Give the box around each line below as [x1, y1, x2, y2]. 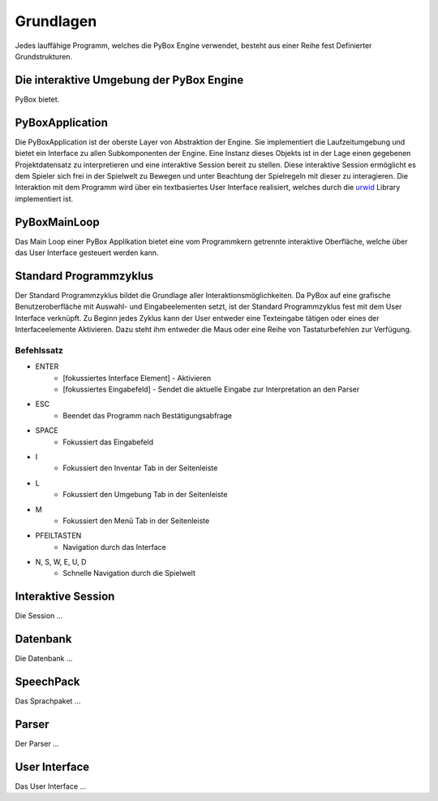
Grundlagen [15, 12, 97, 30]
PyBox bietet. [15, 94, 60, 104]
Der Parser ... [15, 739, 60, 749]
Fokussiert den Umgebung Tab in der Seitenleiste [62, 490, 228, 500]
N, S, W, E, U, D [35, 557, 87, 567]
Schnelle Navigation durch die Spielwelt [62, 569, 196, 578]
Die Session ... [15, 611, 63, 621]
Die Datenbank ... [15, 654, 73, 664]
